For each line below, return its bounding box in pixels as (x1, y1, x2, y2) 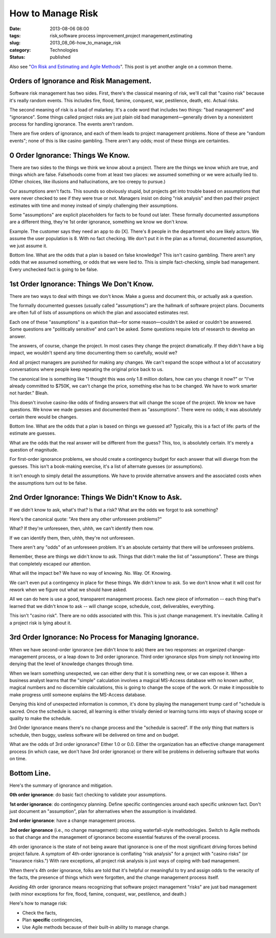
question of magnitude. (9, 447, 59, 453)
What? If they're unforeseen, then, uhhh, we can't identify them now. (9, 525, 154, 531)
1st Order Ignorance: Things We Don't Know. (9, 279, 154, 288)
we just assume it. (9, 243, 48, 249)
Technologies (50, 46, 79, 53)
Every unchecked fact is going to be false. (9, 266, 98, 272)
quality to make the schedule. (9, 715, 72, 721)
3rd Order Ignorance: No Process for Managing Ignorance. (9, 633, 199, 642)
